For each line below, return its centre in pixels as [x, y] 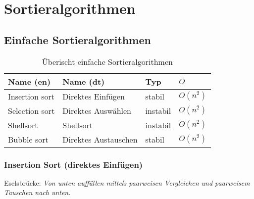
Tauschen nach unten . [37, 192]
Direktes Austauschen [100, 139]
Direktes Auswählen [97, 110]
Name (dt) [84, 81]
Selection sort [31, 110]
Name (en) [29, 81]
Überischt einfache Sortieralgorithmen [107, 61]
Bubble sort [28, 139]
